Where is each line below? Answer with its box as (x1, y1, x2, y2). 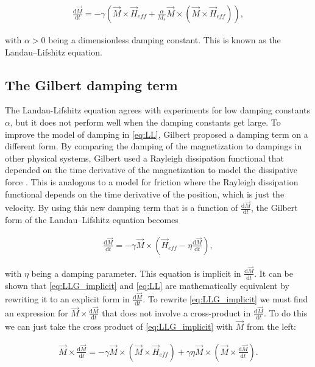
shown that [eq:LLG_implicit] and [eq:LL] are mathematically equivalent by (5, 279, 289, 291)
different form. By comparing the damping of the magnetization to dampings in (5, 140, 302, 152)
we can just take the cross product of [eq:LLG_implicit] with (5, 320, 233, 333)
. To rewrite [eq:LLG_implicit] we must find (143, 293, 308, 305)
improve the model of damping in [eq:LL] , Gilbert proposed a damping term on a (5, 127, 308, 140)
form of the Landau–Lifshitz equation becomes (5, 213, 179, 226)
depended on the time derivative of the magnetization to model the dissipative (5, 163, 298, 176)
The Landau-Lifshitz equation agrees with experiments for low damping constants (5, 104, 311, 116)
